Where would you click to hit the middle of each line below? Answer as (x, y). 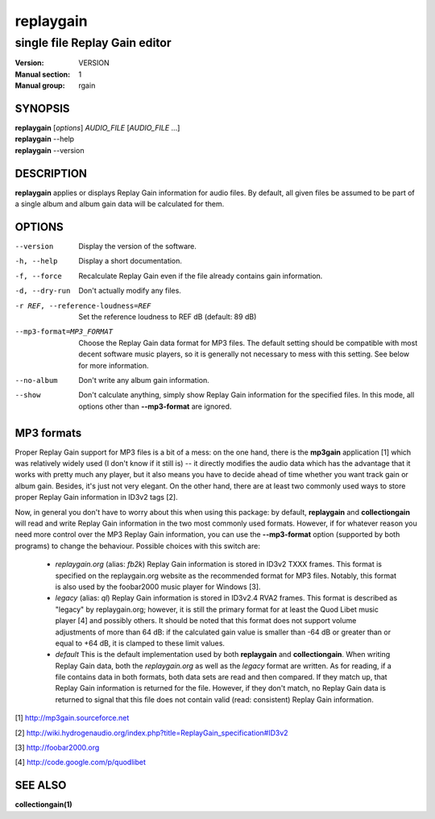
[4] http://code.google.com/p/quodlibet (81, 763)
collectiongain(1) (43, 804)
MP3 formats (48, 432)
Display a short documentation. (130, 261)
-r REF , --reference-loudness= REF (83, 306)
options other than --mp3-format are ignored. (155, 406)
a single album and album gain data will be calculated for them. (120, 204)
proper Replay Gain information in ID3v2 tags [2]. (96, 497)
